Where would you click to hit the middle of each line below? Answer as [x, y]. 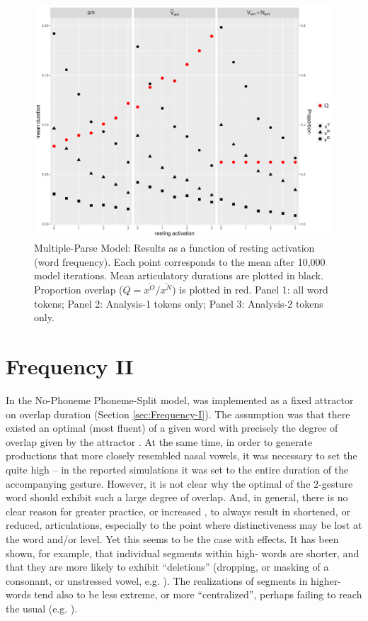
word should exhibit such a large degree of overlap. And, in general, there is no [177, 497]
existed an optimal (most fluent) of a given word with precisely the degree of [172, 428]
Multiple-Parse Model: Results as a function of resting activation [174, 248]
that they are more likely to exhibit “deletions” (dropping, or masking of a [167, 567]
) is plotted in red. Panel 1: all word [250, 290]
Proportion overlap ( [79, 290]
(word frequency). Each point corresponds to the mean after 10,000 [180, 261]
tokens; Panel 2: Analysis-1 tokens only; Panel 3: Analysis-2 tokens [179, 303]
